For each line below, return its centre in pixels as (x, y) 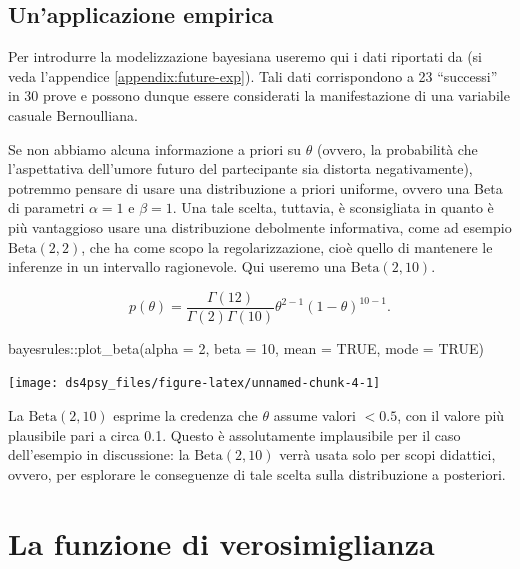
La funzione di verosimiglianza (221, 542)
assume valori (314, 415)
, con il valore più (451, 415)
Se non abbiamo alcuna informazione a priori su (155, 148)
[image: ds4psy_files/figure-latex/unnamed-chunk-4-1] (194, 383)
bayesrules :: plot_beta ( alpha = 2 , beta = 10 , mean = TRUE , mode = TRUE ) (246, 347)
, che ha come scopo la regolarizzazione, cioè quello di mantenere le (287, 246)
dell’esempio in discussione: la (99, 454)
